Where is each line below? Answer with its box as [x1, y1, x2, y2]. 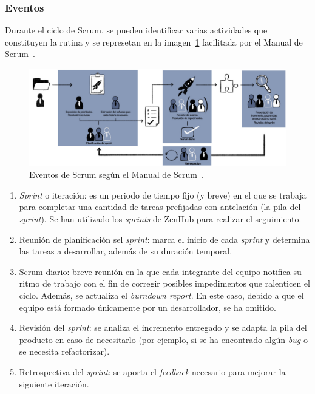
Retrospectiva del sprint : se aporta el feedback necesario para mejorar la [19, 365, 286, 378]
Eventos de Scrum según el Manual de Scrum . [29, 168, 204, 181]
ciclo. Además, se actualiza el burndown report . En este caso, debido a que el [19, 289, 304, 301]
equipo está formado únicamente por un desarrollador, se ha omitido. [19, 301, 276, 313]
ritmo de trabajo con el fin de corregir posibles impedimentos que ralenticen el [19, 277, 310, 290]
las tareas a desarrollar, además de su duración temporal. [19, 245, 232, 257]
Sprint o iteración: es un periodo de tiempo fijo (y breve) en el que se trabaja [19, 188, 307, 201]
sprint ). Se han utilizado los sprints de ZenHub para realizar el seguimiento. [19, 212, 302, 225]
